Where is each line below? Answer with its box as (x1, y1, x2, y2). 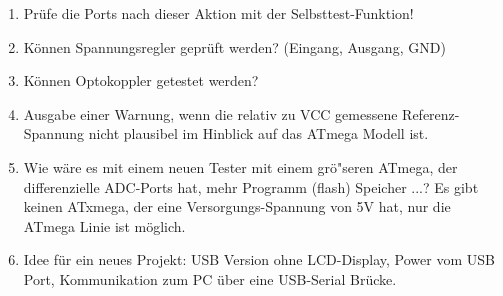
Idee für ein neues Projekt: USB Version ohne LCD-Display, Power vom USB (23, 249, 495, 270)
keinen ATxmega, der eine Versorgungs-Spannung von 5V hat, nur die (23, 196, 451, 217)
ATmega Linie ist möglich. (23, 215, 186, 236)
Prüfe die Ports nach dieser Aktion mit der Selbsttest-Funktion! (23, 3, 414, 23)
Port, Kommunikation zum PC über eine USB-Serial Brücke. (23, 268, 397, 289)
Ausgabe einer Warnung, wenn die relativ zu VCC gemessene (23, 103, 398, 124)
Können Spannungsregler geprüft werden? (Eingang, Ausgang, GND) (23, 36, 446, 57)
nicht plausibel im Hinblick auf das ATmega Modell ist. (88, 123, 429, 144)
